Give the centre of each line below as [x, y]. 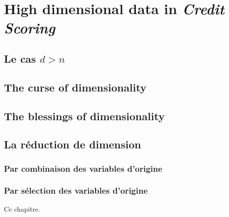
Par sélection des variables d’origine [76, 190]
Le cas [20, 58]
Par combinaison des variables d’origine [83, 168]
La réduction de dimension [73, 144]
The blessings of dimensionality [84, 116]
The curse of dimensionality [75, 87]
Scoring [30, 28]
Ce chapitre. [22, 208]
